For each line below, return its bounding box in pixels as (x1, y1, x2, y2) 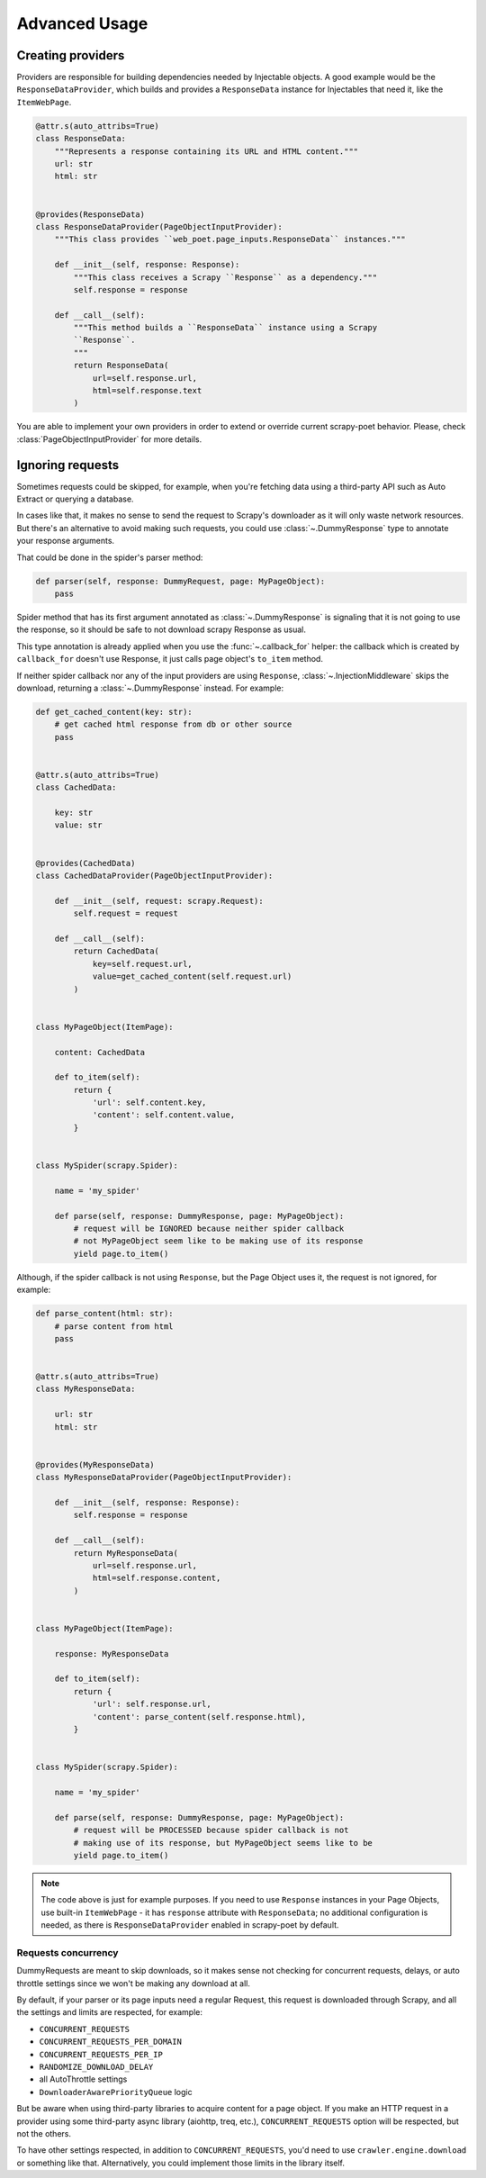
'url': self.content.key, (92, 1098, 207, 1107)
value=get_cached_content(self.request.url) (92, 972, 292, 981)
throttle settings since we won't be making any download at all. (16, 1977, 251, 1989)
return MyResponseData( (73, 1548, 179, 1558)
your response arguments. (16, 536, 115, 547)
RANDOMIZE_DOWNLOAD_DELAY (39, 2062, 154, 2072)
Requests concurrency (16, 1946, 119, 1958)
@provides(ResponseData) (35, 209, 146, 220)
